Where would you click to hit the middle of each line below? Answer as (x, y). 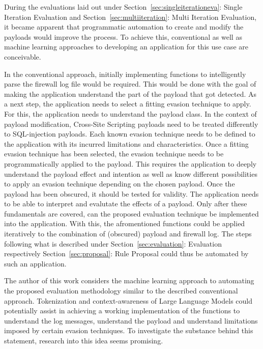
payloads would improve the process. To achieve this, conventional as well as (123, 36)
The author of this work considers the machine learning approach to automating (129, 280)
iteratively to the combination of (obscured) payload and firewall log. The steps (128, 234)
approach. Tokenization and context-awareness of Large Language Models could (128, 300)
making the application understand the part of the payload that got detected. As (130, 93)
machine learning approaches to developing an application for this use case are (126, 47)
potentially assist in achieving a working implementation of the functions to (122, 311)
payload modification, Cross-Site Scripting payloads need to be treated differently (131, 124)
